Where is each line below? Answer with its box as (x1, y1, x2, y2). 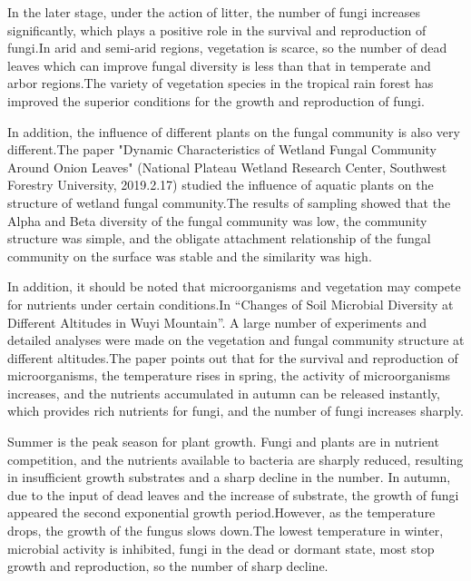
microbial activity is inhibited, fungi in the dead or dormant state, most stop (7, 538, 435, 557)
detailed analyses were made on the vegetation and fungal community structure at (7, 330, 465, 350)
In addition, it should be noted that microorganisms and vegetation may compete (7, 277, 461, 296)
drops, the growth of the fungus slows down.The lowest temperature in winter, (7, 521, 444, 540)
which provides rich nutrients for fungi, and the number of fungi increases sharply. (7, 401, 464, 420)
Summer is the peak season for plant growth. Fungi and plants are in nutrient (7, 432, 439, 451)
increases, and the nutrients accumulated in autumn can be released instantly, (7, 383, 440, 402)
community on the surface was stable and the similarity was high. (7, 246, 372, 265)
